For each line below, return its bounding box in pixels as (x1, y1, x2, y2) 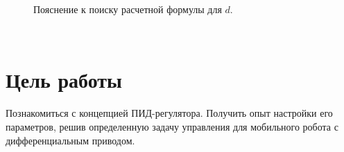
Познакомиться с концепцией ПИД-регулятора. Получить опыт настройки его (6, 106, 333, 120)
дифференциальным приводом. (6, 133, 135, 147)
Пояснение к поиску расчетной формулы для (33, 2, 222, 16)
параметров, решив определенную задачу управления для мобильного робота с (6, 119, 338, 133)
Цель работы (6, 66, 122, 94)
